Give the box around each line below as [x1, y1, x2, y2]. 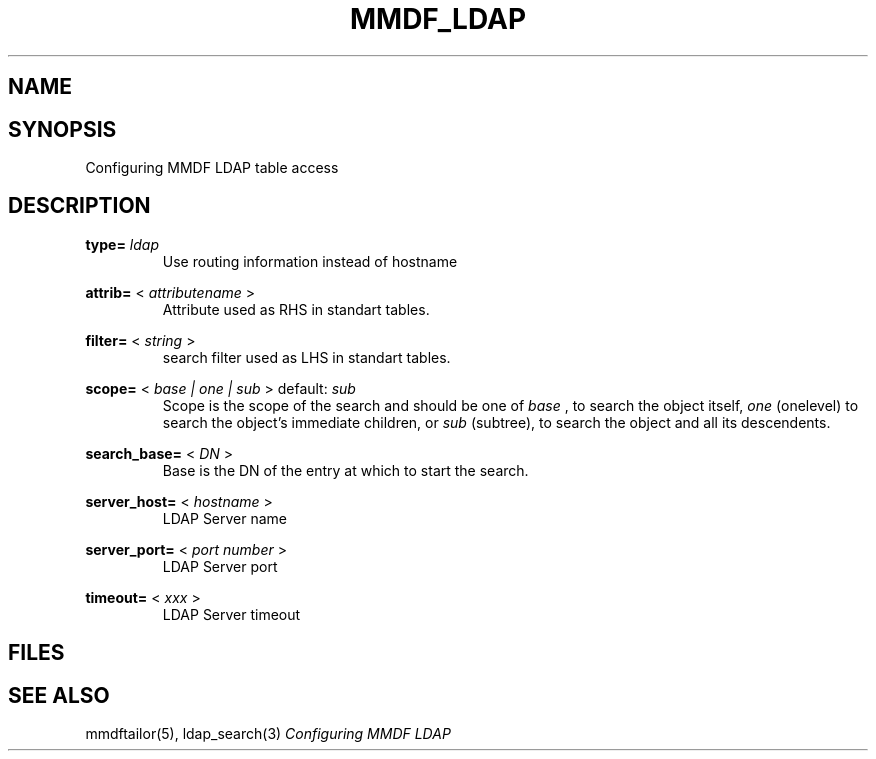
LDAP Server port [162, 557, 278, 575]
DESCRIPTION [8, 193, 151, 219]
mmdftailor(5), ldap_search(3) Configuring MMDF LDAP [85, 725, 451, 743]
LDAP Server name [162, 509, 288, 527]
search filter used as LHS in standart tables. [162, 348, 451, 366]
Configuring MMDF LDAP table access [85, 159, 339, 177]
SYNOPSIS [8, 116, 117, 142]
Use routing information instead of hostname [162, 252, 458, 270]
